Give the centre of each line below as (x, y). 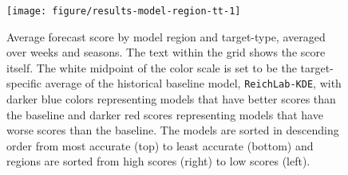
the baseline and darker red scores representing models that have (165, 114)
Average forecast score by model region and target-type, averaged (166, 36)
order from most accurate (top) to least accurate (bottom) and (160, 145)
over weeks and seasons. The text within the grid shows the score (166, 52)
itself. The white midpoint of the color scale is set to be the (152, 67)
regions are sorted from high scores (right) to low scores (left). (158, 161)
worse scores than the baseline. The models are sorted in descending (173, 130)
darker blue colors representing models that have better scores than (171, 99)
